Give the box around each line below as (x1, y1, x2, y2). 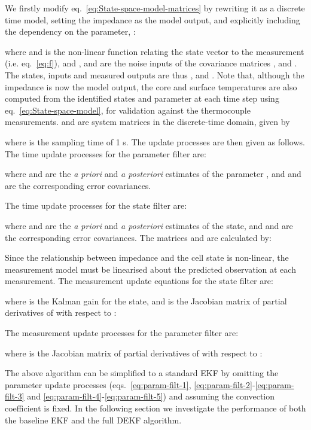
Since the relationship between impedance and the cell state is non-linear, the (5, 251, 289, 264)
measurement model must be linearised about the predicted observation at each (5, 263, 296, 275)
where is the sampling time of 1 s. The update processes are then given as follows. (5, 135, 305, 148)
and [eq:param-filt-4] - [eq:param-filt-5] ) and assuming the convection (27, 390, 275, 402)
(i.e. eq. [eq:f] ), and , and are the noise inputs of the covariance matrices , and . (5, 57, 297, 69)
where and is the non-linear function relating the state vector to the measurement (5, 45, 304, 57)
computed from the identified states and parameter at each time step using (5, 92, 279, 105)
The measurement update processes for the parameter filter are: (5, 327, 239, 339)
